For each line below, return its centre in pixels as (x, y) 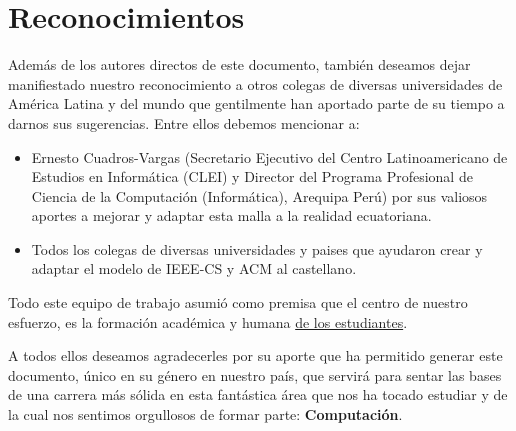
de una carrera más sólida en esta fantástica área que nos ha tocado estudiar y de (258, 394)
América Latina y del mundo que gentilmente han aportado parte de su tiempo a (256, 103)
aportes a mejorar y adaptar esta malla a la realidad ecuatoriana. (231, 215)
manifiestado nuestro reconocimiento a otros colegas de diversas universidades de (255, 83)
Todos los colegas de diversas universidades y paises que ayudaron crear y (257, 248)
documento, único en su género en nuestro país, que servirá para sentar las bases (255, 374)
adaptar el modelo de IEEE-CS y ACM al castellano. (194, 268)
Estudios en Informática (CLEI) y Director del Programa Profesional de (252, 176)
